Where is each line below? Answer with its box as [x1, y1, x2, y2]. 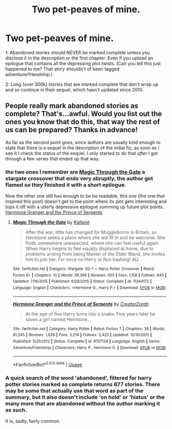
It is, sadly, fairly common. [5, 418, 61, 424]
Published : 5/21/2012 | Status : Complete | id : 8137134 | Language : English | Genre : [12, 339, 161, 344]
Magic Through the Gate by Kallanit [12, 219, 90, 225]
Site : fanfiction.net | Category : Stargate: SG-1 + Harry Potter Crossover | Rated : [12, 266, 155, 271]
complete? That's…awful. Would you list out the [5, 109, 162, 119]
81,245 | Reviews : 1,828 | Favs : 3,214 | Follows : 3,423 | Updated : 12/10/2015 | [12, 333, 152, 338]
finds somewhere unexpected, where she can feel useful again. [25, 240, 160, 246]
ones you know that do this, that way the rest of [5, 118, 160, 126]
